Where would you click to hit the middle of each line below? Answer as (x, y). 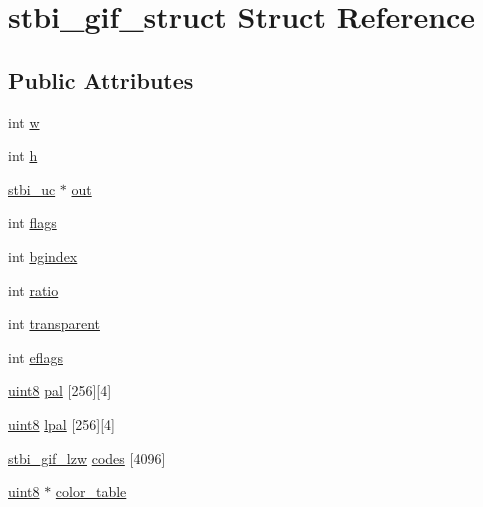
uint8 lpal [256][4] (61, 423)
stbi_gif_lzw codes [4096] (87, 457)
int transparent (54, 323)
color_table (91, 491)
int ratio (33, 289)
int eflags (35, 356)
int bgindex (43, 255)
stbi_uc (32, 188)
